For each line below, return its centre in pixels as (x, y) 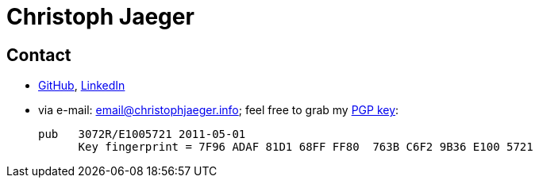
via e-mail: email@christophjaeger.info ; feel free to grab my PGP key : (219, 110)
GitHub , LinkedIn (82, 86)
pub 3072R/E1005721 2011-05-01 (142, 134)
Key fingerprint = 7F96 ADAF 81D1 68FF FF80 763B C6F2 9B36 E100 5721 (306, 147)
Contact (39, 55)
